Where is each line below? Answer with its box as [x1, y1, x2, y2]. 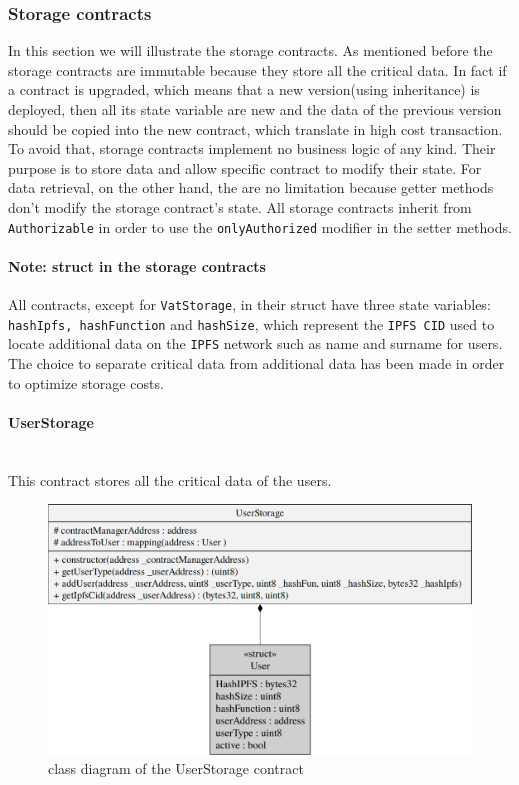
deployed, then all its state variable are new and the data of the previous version [8, 99, 502, 119]
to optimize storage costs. [8, 372, 164, 393]
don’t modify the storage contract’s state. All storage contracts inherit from [8, 196, 472, 217]
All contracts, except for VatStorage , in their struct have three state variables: [8, 294, 491, 315]
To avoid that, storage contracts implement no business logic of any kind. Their [8, 138, 496, 159]
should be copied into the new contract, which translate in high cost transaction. [8, 118, 503, 139]
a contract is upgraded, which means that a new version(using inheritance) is [8, 79, 480, 100]
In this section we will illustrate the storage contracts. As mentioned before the [8, 40, 493, 61]
